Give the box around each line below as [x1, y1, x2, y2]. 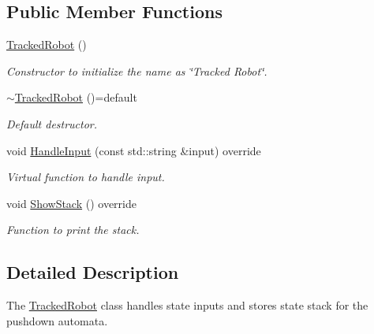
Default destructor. [6, 115, 98, 132]
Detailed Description [6, 260, 179, 284]
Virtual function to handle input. [6, 169, 165, 185]
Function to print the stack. [6, 221, 140, 238]
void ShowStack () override [6, 195, 137, 211]
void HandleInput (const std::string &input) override [6, 142, 261, 158]
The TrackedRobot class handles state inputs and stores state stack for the [6, 297, 368, 314]
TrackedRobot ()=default [14, 89, 137, 106]
